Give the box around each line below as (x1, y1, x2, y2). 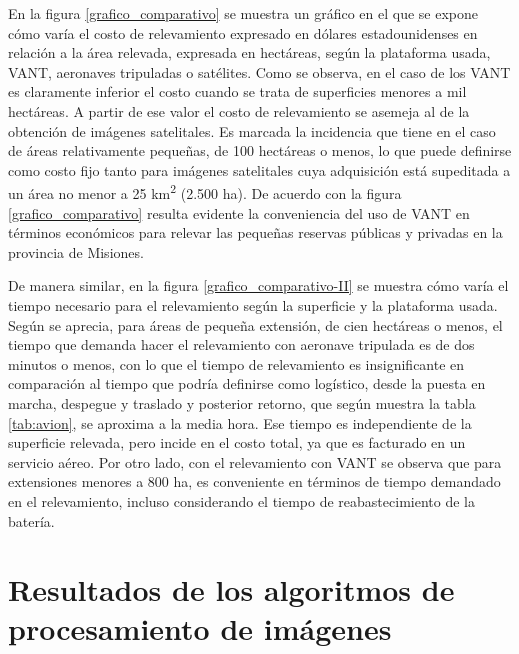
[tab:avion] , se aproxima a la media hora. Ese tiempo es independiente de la (8, 412, 472, 433)
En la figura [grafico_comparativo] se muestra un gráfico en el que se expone (8, 3, 479, 23)
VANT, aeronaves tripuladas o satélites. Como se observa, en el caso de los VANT (8, 61, 511, 82)
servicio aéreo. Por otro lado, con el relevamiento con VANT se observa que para (8, 451, 502, 472)
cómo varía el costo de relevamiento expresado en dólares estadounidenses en (8, 22, 478, 43)
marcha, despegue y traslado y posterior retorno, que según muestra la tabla (8, 392, 476, 413)
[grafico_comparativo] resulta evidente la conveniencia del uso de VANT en (8, 202, 470, 223)
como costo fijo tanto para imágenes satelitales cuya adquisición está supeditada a (8, 159, 511, 180)
